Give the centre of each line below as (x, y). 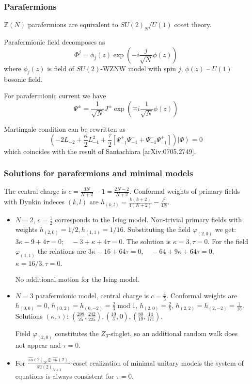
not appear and (38, 345)
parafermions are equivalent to (73, 24)
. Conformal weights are (202, 295)
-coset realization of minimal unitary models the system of (157, 362)
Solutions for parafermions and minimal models (99, 173)
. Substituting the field (157, 229)
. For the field (228, 241)
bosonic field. (23, 79)
